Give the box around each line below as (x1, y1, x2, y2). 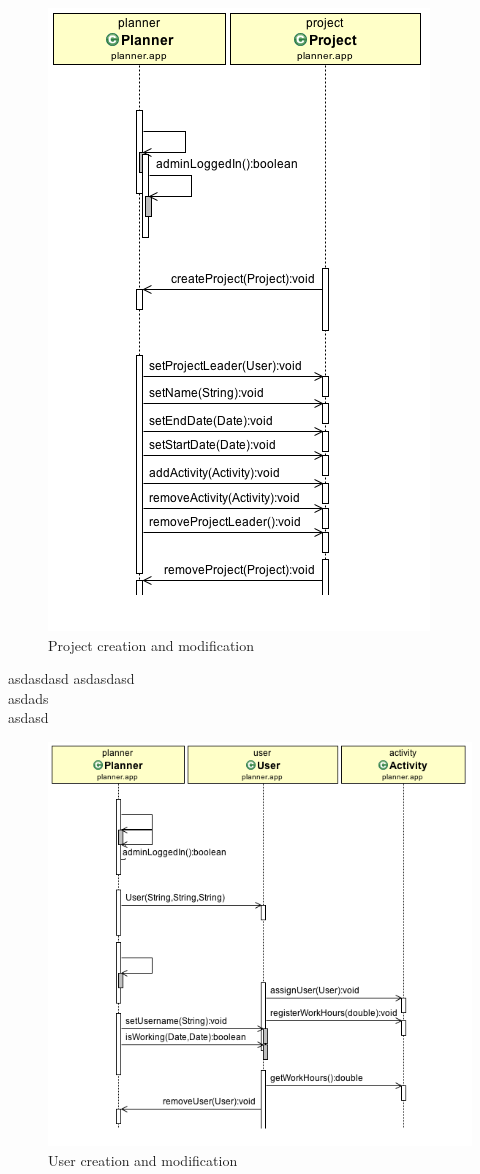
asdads (8, 687, 49, 708)
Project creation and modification (48, 634, 255, 655)
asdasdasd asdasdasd (8, 668, 135, 689)
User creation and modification (48, 1149, 238, 1170)
